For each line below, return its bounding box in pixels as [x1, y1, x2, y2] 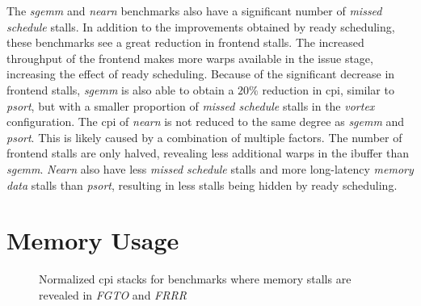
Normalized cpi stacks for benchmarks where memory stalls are [39, 270, 352, 287]
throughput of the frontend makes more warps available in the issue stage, [6, 49, 373, 66]
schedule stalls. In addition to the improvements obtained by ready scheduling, [6, 18, 395, 35]
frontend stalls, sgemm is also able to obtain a [6, 81, 234, 98]
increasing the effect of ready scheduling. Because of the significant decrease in [6, 65, 395, 82]
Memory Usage [6, 224, 179, 257]
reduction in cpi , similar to [262, 81, 394, 98]
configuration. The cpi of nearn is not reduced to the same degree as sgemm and [6, 113, 405, 130]
